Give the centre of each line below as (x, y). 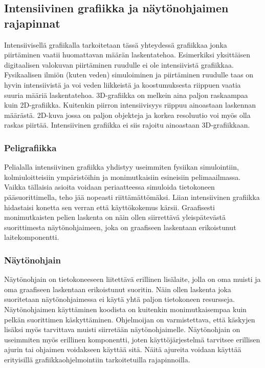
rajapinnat (32, 23)
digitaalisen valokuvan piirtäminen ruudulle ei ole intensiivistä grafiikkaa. (119, 64)
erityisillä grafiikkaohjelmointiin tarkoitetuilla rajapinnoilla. (97, 359)
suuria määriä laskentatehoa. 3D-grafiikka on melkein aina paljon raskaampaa (126, 95)
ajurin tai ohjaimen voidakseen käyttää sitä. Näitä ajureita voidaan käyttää (123, 349)
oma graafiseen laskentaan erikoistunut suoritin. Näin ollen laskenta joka (118, 289)
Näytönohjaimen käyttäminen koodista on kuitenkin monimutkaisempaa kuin (125, 309)
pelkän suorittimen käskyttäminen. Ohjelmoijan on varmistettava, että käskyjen (130, 319)
